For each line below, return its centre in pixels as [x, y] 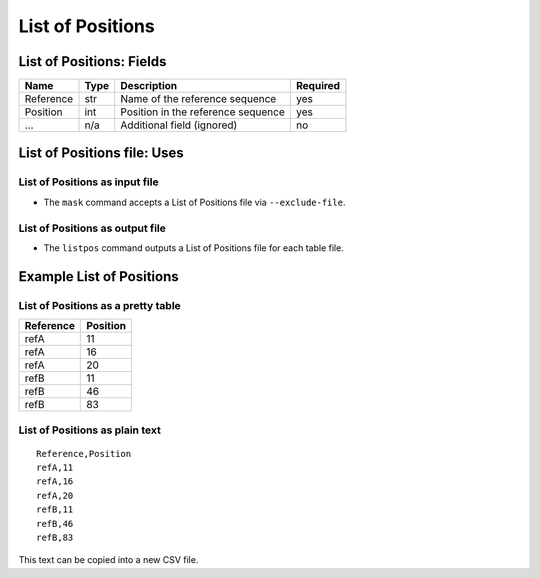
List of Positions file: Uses [101, 153]
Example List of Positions [98, 276]
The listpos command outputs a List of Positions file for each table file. [193, 247]
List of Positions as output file [92, 228]
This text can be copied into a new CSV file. [108, 560]
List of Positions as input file [88, 182]
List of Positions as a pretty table [100, 305]
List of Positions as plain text [90, 430]
